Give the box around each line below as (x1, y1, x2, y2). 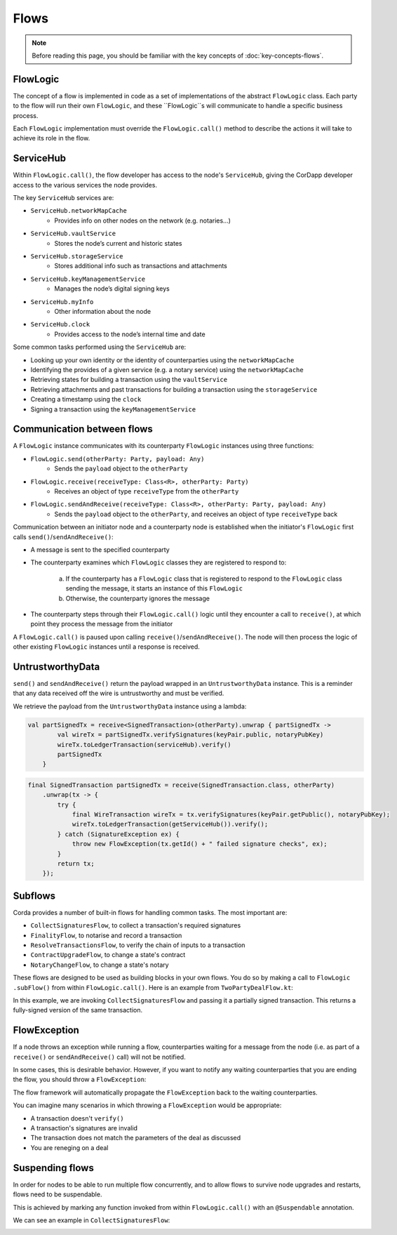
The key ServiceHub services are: (13, 194, 114, 202)
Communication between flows (13, 423, 154, 435)
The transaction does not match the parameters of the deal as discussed (30, 1134, 241, 1142)
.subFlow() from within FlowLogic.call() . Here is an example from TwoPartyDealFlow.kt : (13, 983, 294, 991)
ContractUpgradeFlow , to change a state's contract (30, 951, 186, 959)
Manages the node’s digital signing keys (54, 284, 170, 293)
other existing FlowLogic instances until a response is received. (13, 642, 200, 651)
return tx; (57, 860, 95, 867)
